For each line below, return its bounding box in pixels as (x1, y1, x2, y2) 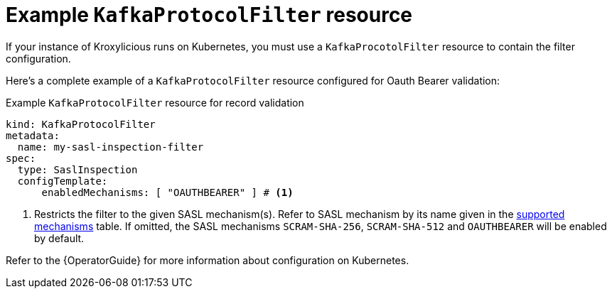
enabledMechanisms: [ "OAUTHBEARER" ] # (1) (41, 186, 294, 198)
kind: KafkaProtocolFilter (6, 118, 156, 130)
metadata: (6, 129, 60, 141)
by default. (34, 232, 85, 244)
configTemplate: (17, 175, 108, 187)
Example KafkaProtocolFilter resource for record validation (6, 96, 304, 109)
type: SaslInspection (17, 163, 138, 175)
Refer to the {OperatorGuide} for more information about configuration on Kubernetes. (6, 254, 409, 266)
